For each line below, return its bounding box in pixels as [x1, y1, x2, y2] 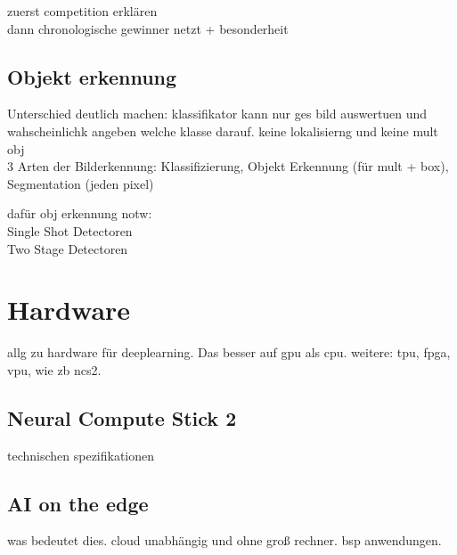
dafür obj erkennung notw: [7, 204, 152, 223]
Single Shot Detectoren [7, 221, 133, 240]
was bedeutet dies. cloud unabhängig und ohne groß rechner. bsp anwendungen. [7, 531, 442, 550]
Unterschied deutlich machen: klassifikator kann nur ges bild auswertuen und [7, 104, 428, 123]
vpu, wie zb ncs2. [7, 360, 102, 379]
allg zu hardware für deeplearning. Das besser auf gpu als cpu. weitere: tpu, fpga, [7, 343, 451, 362]
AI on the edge [7, 489, 149, 517]
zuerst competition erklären [7, 2, 158, 20]
